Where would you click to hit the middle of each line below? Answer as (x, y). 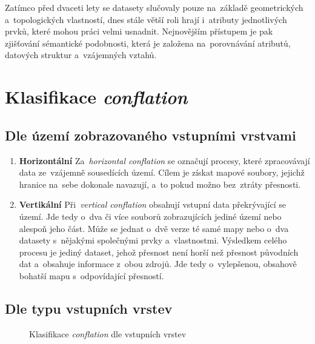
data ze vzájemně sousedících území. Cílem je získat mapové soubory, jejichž (162, 172)
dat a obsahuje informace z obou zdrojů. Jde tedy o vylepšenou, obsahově (158, 264)
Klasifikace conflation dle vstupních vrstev (108, 333)
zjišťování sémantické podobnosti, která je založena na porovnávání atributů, (148, 43)
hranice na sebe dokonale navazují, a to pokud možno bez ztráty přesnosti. (160, 184)
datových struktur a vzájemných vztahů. (81, 55)
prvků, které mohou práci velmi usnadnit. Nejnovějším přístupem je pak (139, 31)
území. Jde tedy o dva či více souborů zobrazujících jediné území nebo (150, 216)
